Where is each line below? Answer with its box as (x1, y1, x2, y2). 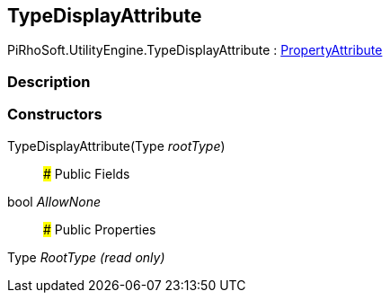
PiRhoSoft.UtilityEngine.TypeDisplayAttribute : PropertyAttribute (7, 42, 383, 58)
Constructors (7, 105, 102, 124)
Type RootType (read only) (7, 249, 165, 265)
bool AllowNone (7, 193, 102, 209)
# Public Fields (43, 165, 130, 181)
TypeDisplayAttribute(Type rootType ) (7, 137, 226, 154)
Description (7, 72, 91, 91)
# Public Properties (43, 221, 156, 237)
